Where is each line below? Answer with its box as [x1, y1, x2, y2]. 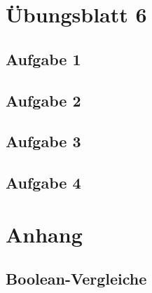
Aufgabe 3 [6, 130, 81, 152]
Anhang [6, 219, 83, 248]
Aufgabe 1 [6, 48, 81, 69]
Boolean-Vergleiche [6, 268, 147, 289]
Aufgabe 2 [6, 89, 81, 111]
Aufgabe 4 [6, 172, 81, 193]
